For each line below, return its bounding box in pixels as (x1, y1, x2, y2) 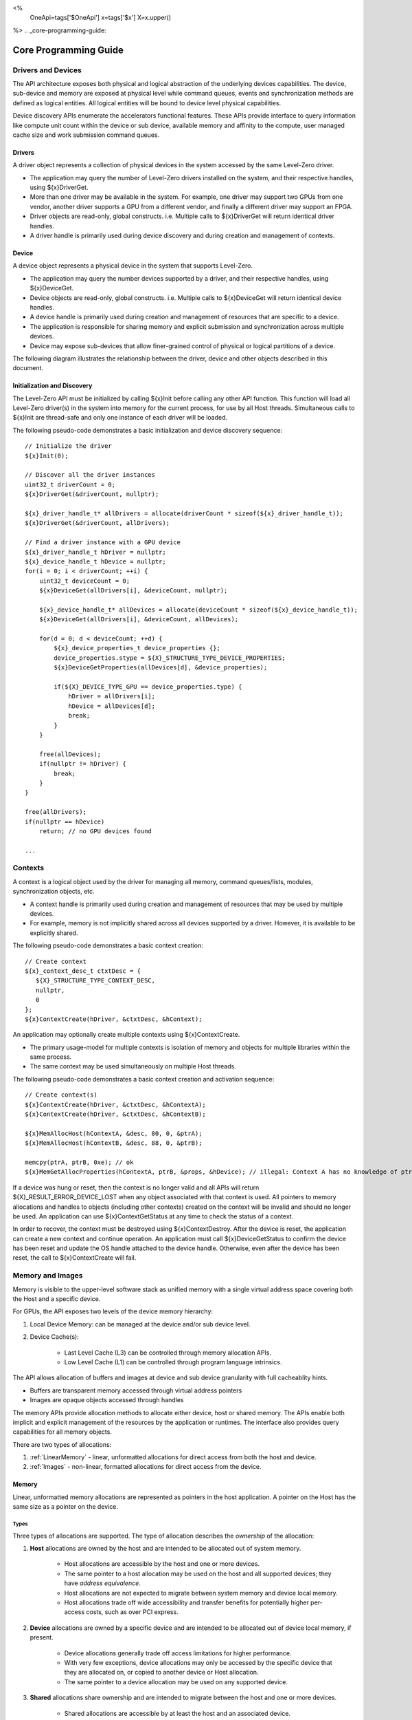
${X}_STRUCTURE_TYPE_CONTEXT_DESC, (35, 977, 156, 985)
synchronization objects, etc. (12, 888, 95, 896)
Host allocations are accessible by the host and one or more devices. (64, 1560, 260, 1568)
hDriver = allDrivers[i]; (68, 692, 156, 700)
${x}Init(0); (25, 451, 69, 460)
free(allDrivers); (25, 808, 87, 816)
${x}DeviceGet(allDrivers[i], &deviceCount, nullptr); (38, 587, 228, 594)
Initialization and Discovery (12, 382, 93, 390)
